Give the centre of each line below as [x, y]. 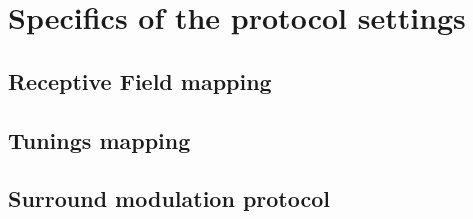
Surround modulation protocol [169, 198]
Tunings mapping [99, 139]
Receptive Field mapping [140, 80]
